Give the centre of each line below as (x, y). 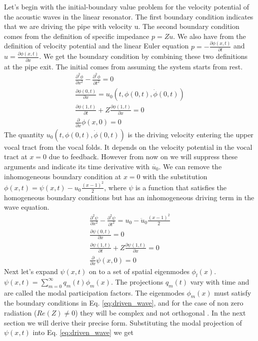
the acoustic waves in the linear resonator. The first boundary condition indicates (129, 16)
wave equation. (27, 207)
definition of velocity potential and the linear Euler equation (96, 46)
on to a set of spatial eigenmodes (139, 271)
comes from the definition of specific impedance (77, 36)
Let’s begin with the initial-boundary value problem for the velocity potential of (127, 6)
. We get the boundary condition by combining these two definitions (143, 56)
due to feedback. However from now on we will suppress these (143, 157)
